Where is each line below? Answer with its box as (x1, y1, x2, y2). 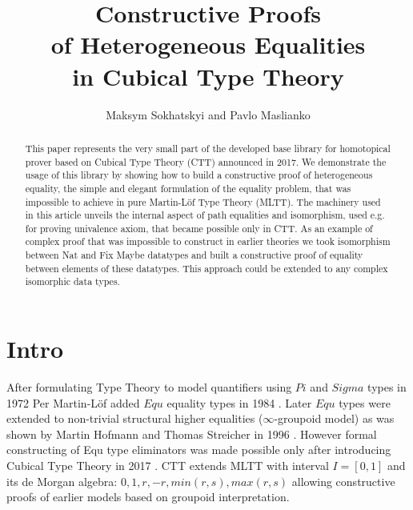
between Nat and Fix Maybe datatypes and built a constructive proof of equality (25, 248, 363, 262)
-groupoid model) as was (274, 410, 395, 427)
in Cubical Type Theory (72, 59, 344, 92)
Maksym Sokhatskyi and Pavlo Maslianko (106, 106, 311, 122)
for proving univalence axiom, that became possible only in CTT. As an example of (25, 221, 373, 235)
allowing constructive (291, 472, 395, 489)
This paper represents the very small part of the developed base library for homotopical (25, 141, 391, 155)
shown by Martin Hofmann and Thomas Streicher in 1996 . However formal (6, 425, 377, 442)
